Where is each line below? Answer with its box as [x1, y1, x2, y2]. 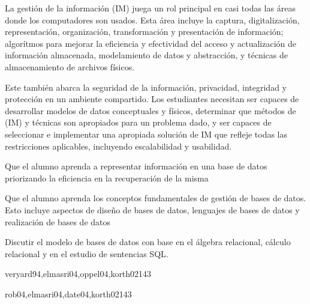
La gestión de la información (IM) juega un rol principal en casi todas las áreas [5, 2, 296, 14]
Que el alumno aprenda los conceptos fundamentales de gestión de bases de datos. [5, 192, 306, 204]
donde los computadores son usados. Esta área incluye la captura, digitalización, [5, 13, 300, 26]
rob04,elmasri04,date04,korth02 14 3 [5, 287, 132, 300]
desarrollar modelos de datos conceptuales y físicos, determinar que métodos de [5, 104, 296, 117]
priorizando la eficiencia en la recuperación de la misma [5, 171, 209, 184]
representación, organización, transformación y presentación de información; [5, 25, 284, 38]
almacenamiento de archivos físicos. [5, 60, 135, 73]
